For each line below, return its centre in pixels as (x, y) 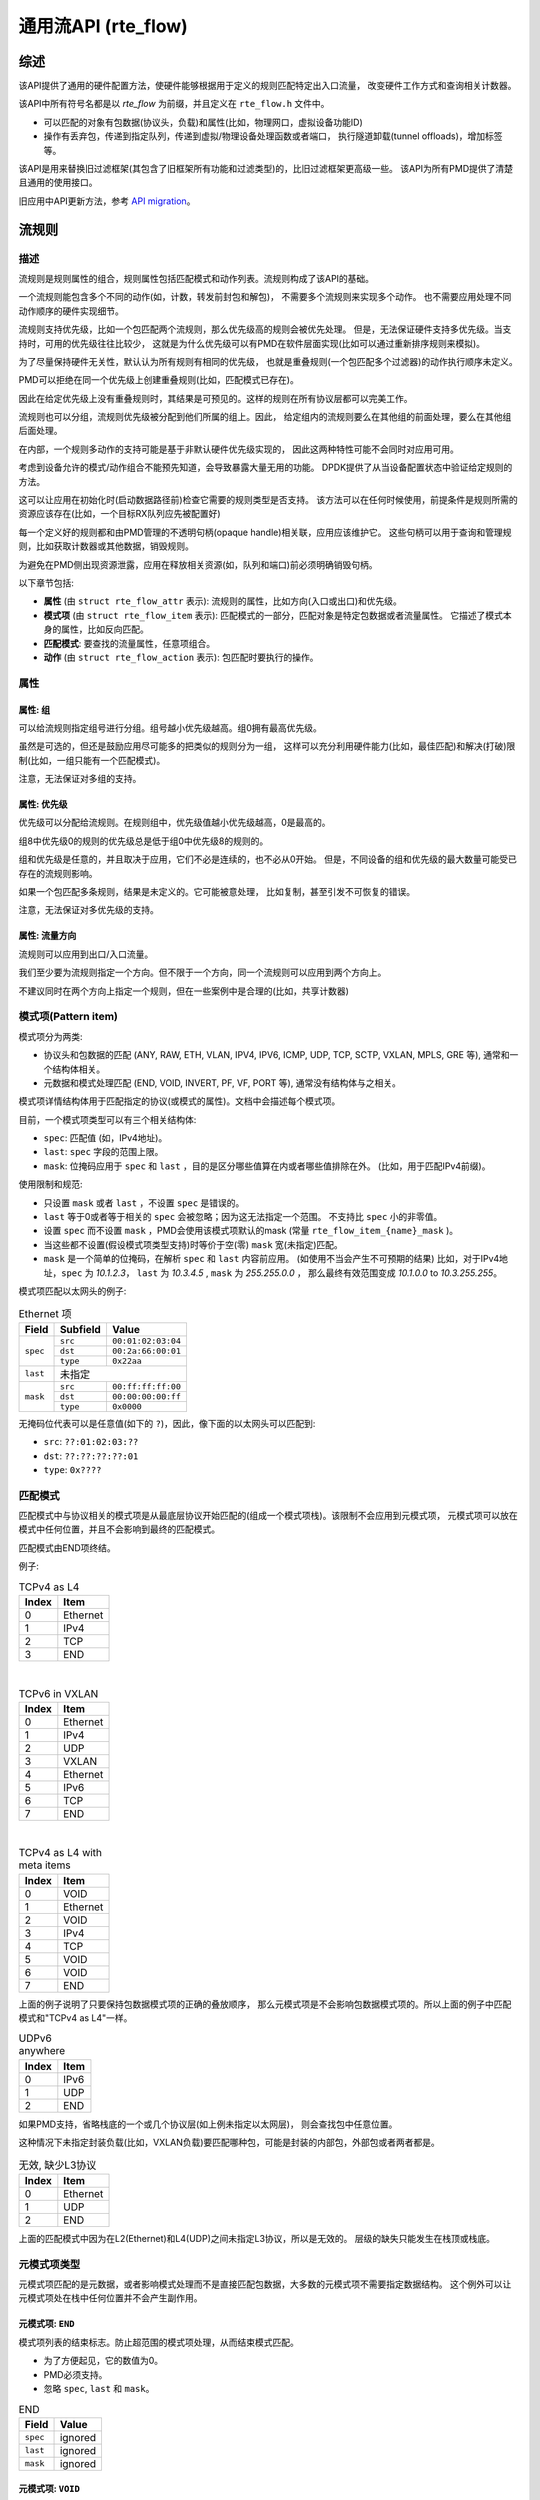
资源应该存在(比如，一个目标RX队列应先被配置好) (119, 514)
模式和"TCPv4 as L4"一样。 (75, 2017)
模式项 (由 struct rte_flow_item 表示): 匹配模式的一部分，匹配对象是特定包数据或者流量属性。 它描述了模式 (273, 615)
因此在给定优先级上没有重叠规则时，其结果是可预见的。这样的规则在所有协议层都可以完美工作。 (215, 398)
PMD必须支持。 (75, 2374)
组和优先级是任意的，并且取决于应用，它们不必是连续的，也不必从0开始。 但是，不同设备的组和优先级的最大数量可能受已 (267, 859)
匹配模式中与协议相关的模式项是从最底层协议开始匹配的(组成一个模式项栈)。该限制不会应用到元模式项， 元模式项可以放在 (268, 1516)
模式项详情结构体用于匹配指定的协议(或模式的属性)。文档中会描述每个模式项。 (179, 1101)
